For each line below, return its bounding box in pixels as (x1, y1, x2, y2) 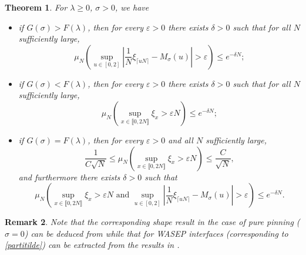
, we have (115, 1, 149, 13)
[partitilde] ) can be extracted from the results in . (5, 239, 180, 251)
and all (168, 133, 193, 146)
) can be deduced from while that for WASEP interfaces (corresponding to (24, 227, 288, 239)
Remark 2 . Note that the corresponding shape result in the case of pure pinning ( (5, 216, 300, 228)
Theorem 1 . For (5, 1, 68, 13)
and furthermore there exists (18, 170, 120, 183)
